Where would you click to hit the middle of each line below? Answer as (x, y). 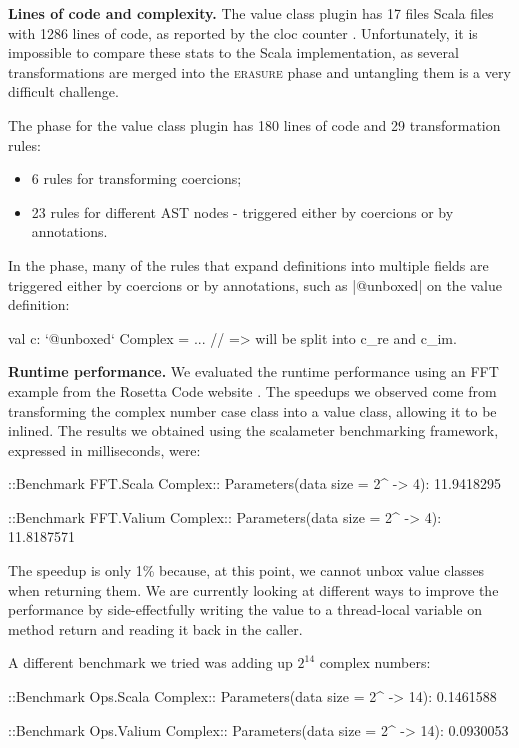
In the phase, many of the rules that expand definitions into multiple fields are (248, 264)
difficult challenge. (63, 91)
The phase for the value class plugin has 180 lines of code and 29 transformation (254, 124)
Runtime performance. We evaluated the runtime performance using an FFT (253, 371)
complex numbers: (375, 662)
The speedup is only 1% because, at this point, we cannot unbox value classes (246, 570)
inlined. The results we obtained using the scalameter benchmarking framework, (253, 430)
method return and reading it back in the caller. (155, 628)
